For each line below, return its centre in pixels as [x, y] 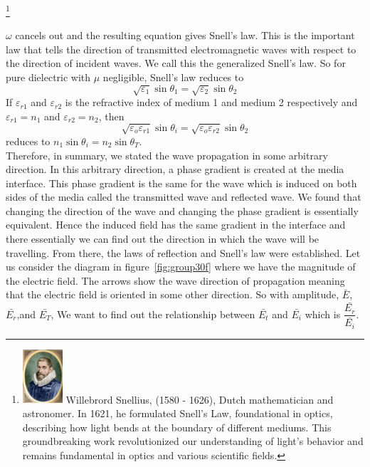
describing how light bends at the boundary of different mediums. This [177, 427]
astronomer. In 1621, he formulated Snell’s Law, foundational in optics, [178, 413]
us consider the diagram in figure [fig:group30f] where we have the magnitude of [181, 267]
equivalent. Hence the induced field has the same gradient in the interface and [176, 225]
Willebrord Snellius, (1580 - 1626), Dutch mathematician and [200, 399]
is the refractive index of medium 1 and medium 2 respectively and [211, 102]
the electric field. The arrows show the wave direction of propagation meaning [175, 280]
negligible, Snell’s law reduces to [173, 77]
